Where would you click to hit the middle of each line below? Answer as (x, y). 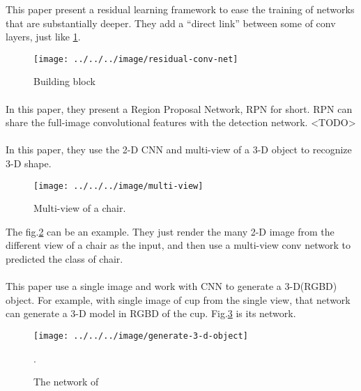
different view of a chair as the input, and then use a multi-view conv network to (178, 245)
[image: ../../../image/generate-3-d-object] (141, 336)
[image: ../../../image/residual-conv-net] (136, 59)
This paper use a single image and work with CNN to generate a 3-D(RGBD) (171, 286)
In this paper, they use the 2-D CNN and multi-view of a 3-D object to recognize (179, 149)
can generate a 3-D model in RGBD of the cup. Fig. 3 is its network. (151, 313)
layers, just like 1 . (43, 37)
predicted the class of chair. (64, 259)
